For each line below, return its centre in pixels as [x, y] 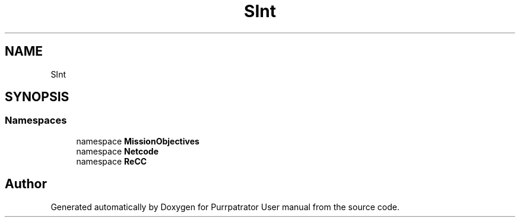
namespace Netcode [118, 151]
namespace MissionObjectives [138, 141]
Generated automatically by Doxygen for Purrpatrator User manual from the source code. [225, 207]
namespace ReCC [112, 161]
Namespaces [36, 120]
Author [26, 184]
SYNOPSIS [37, 97]
